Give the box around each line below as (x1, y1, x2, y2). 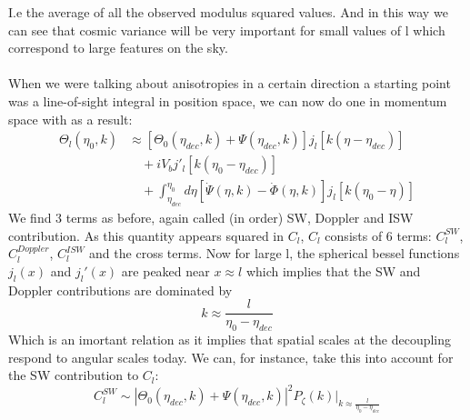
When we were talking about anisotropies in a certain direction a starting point (8, 74, 451, 93)
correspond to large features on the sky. (8, 38, 228, 57)
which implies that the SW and (245, 261, 421, 280)
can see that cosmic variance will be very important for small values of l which (8, 20, 445, 39)
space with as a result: (8, 109, 133, 128)
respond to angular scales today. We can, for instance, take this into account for (8, 347, 454, 366)
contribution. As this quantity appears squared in (8, 225, 285, 245)
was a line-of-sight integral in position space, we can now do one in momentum (8, 91, 447, 110)
